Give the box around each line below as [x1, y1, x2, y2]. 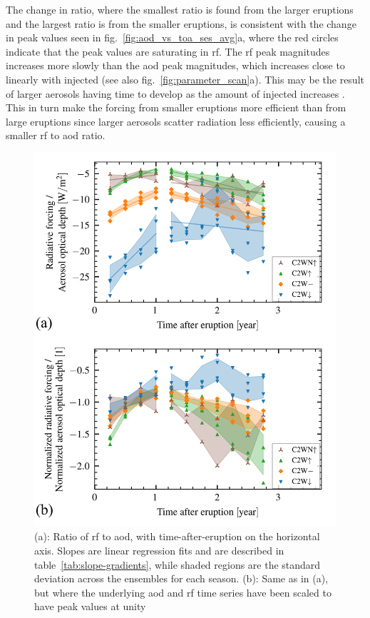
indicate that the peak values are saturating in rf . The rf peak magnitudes [6, 44, 330, 59]
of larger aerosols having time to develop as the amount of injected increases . [6, 86, 345, 101]
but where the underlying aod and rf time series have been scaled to [34, 584, 332, 599]
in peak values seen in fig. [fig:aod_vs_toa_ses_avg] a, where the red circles [6, 30, 339, 45]
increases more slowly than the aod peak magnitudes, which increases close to [6, 58, 345, 73]
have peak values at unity [34, 599, 146, 614]
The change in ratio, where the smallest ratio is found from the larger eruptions [6, 2, 354, 16]
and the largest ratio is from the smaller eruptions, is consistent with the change [6, 16, 356, 31]
